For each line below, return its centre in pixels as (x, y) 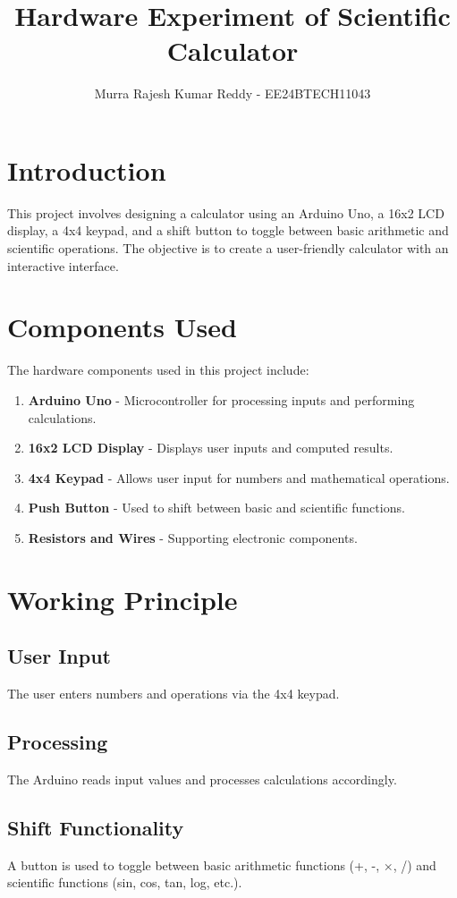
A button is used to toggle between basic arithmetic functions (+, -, (194, 864)
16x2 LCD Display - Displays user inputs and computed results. (211, 448)
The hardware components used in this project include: (158, 370)
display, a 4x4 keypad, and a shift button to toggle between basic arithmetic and (228, 230)
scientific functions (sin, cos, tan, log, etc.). (125, 882)
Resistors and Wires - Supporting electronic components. (193, 537)
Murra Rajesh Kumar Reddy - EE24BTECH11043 (233, 93)
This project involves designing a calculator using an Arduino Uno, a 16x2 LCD (226, 212)
